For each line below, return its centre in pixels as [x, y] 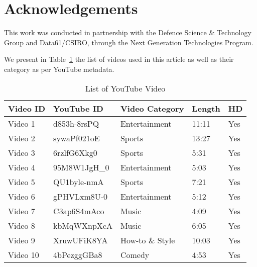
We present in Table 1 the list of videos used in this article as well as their [119, 59]
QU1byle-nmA [79, 182]
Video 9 [22, 240]
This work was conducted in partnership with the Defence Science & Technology [128, 32]
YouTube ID [78, 108]
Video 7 [22, 211]
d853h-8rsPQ [76, 123]
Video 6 [22, 196]
